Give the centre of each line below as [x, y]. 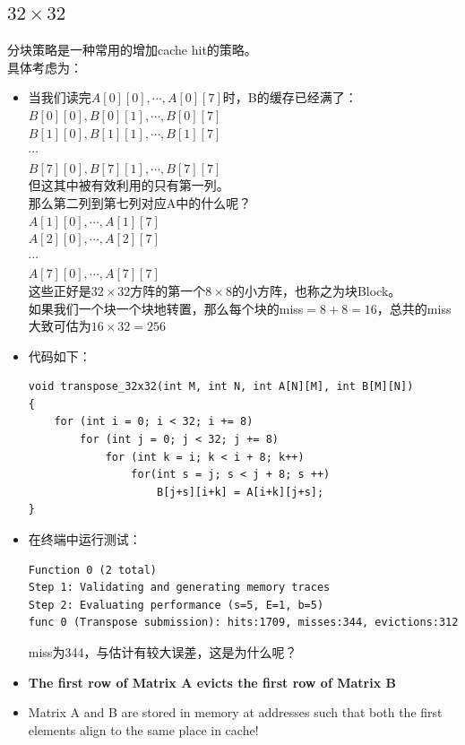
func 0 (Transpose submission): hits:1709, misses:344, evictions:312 [243, 623]
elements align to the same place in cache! [143, 729]
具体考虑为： [45, 67]
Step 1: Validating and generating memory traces [179, 588]
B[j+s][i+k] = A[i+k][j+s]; [240, 492]
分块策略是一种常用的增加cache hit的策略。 [132, 50]
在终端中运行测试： [85, 539]
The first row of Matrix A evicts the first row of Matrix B [212, 682]
